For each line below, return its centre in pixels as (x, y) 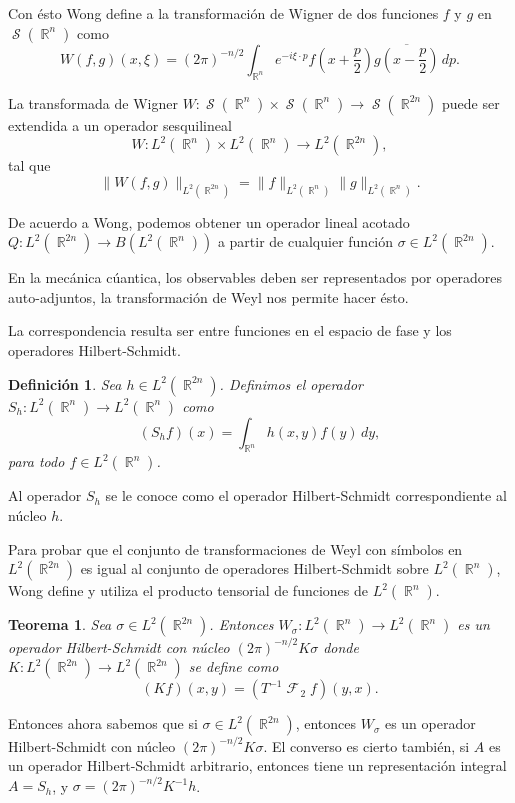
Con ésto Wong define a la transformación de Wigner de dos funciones (223, 13)
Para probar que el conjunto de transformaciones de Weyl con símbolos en (235, 548)
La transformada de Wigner (93, 102)
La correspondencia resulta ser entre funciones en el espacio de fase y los (230, 330)
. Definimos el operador (291, 383)
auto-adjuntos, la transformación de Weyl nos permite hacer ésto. (208, 296)
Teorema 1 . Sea (60, 624)
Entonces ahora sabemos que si (103, 723)
